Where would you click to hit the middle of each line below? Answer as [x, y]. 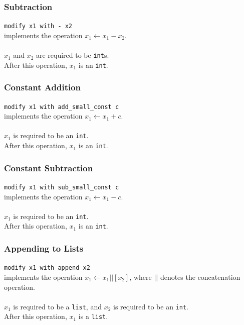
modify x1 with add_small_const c [62, 107]
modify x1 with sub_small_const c [62, 187]
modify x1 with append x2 [47, 268]
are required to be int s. [72, 55]
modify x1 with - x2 [38, 26]
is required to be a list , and [57, 306]
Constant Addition [43, 87]
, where [141, 277]
